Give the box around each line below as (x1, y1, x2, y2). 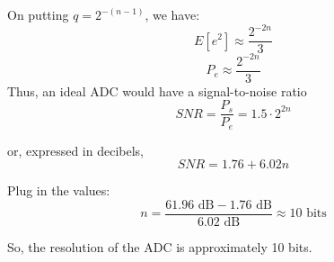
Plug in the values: (7, 181, 110, 200)
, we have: (145, 5, 200, 23)
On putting (7, 5, 69, 23)
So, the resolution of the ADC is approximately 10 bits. (7, 238, 312, 257)
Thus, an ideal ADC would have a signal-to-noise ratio (7, 81, 307, 100)
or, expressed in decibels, (7, 140, 144, 159)
